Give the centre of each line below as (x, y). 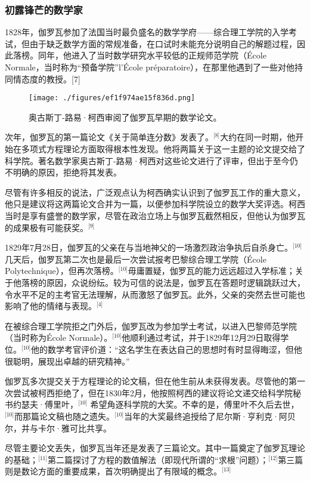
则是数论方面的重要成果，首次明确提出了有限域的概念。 (113, 471)
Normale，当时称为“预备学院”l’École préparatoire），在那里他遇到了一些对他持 (154, 67)
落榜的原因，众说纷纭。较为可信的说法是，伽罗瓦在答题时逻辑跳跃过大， (163, 282)
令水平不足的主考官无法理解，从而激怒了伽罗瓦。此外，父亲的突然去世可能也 (155, 294)
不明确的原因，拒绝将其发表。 (63, 172)
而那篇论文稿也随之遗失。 (65, 416)
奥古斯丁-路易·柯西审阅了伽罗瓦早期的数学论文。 (125, 117)
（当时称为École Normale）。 (59, 337)
